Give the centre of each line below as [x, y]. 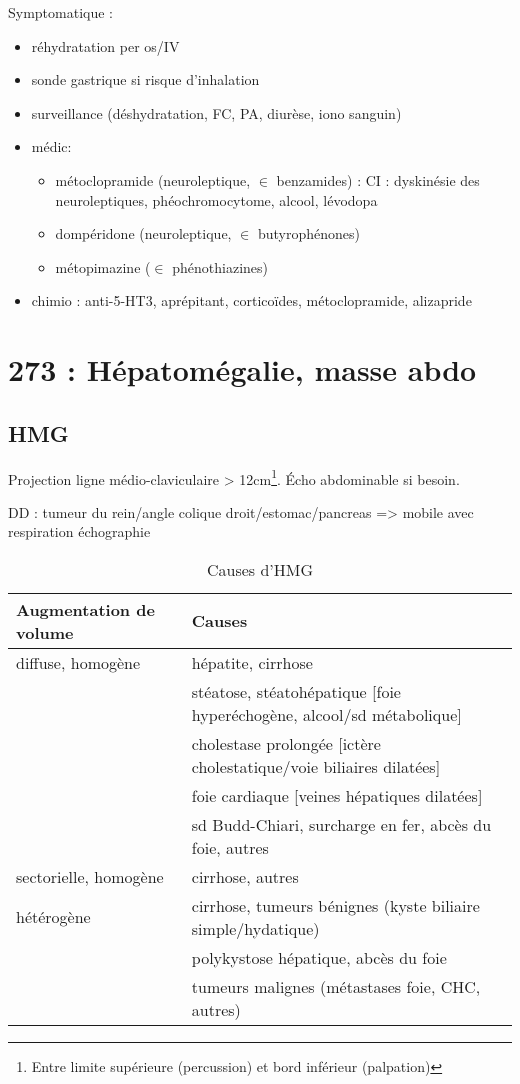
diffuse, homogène [78, 662]
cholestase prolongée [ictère [286, 743]
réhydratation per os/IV [105, 45]
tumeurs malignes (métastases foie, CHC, [336, 986]
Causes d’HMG [260, 569]
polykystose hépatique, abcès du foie [319, 957]
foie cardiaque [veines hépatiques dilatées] [337, 795]
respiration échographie [79, 531]
